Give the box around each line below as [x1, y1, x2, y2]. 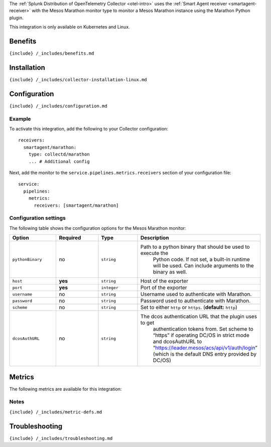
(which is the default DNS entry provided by [153, 351, 257, 358]
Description [140, 234, 169, 241]
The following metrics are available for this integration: [9, 386, 122, 392]
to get [140, 319, 155, 326]
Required [59, 234, 81, 241]
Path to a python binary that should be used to [140, 243, 250, 250]
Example [9, 115, 31, 122]
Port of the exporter [140, 284, 187, 291]
